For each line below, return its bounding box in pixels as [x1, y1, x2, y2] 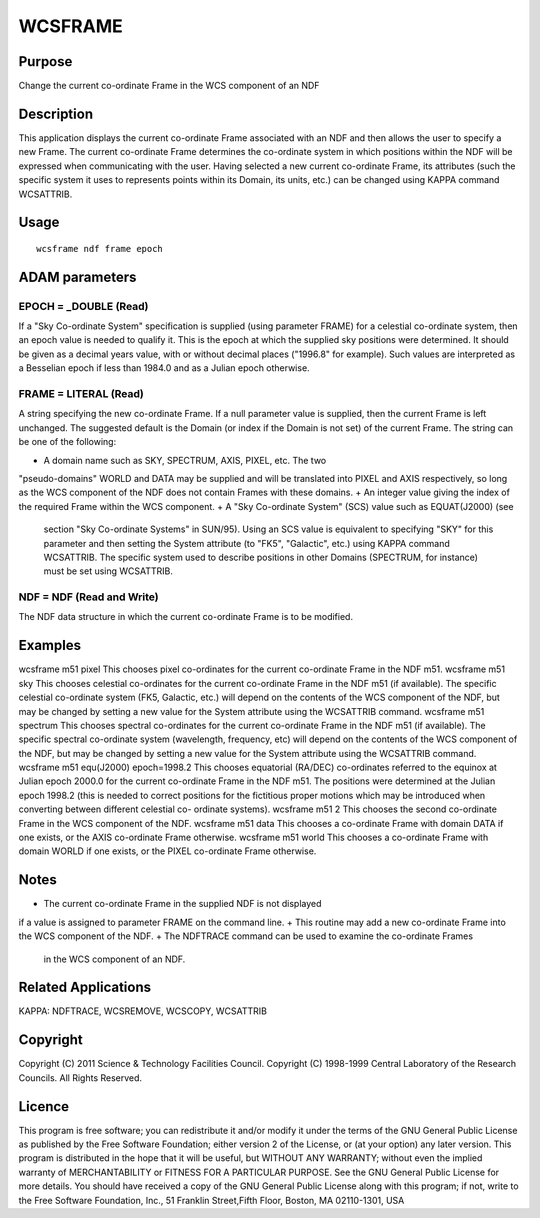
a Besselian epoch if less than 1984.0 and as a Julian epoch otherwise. [18, 362, 310, 374]
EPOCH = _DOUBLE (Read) [18, 299, 149, 313]
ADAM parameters [18, 268, 137, 285]
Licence [18, 1098, 70, 1115]
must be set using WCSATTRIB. [43, 565, 174, 577]
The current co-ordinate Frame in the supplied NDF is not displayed [43, 898, 322, 910]
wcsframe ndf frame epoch [36, 243, 164, 254]
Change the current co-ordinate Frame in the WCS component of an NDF [18, 80, 320, 92]
